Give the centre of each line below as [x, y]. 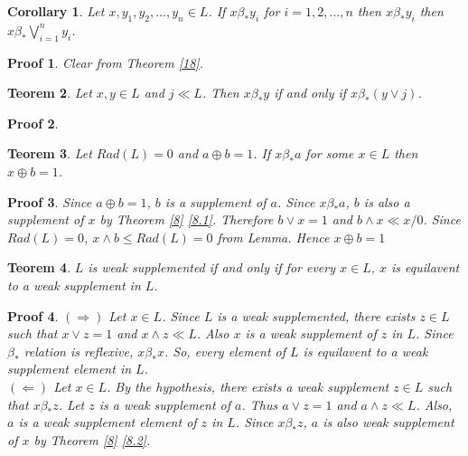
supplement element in [70, 369]
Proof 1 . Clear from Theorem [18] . [105, 62]
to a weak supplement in [74, 285]
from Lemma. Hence [273, 237]
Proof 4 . [33, 315]
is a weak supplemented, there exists [316, 315]
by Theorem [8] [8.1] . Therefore [187, 219]
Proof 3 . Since [50, 201]
